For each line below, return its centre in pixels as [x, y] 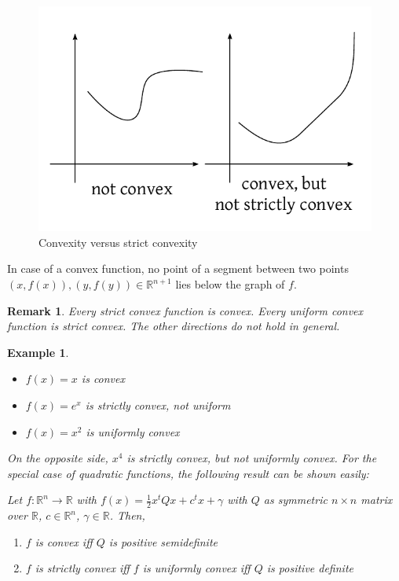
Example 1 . [38, 352]
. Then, [127, 515]
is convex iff [64, 541]
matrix [377, 500]
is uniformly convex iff [196, 568]
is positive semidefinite [163, 541]
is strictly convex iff [82, 568]
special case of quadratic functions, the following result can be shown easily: [188, 473]
